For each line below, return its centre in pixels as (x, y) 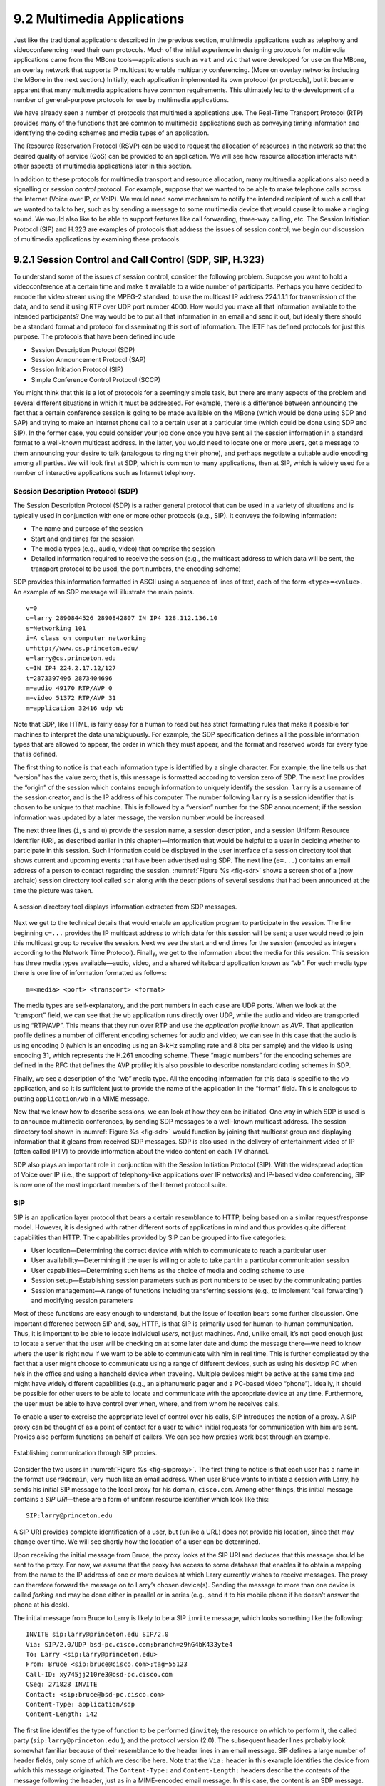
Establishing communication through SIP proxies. (85, 1453)
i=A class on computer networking (86, 638)
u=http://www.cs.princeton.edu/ (82, 648)
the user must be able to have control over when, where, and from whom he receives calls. (147, 1403)
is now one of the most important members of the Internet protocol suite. (120, 1184)
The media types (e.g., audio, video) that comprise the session (123, 549)
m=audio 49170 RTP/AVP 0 (69, 688)
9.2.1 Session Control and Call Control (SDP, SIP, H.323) (139, 260)
